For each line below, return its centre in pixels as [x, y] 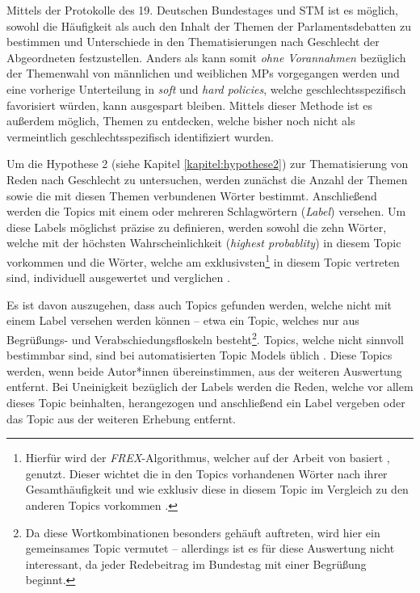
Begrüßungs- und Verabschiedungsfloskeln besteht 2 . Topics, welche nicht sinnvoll [205, 338]
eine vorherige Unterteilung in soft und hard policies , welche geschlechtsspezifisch [206, 88]
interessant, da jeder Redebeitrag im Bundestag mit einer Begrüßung [196, 564]
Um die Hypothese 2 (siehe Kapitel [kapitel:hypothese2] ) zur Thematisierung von [208, 164]
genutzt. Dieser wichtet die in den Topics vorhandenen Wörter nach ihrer [206, 473]
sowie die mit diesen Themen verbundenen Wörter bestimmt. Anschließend [192, 195]
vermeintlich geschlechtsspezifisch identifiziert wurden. [140, 136]
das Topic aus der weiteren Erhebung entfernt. [122, 418]
